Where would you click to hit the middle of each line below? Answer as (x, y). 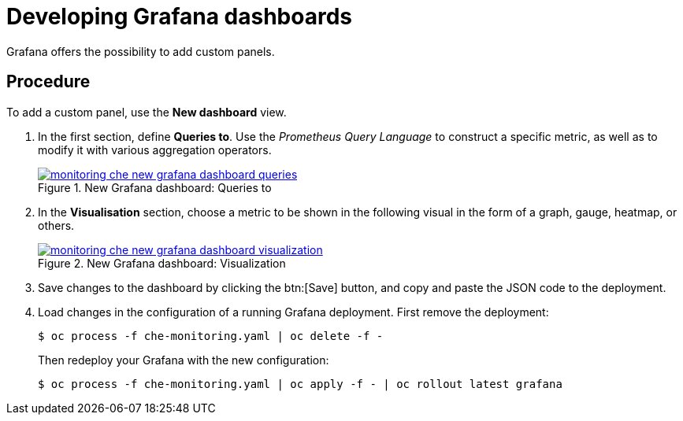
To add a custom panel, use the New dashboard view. (147, 112)
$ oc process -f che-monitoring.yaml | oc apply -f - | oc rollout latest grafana (300, 384)
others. (56, 225)
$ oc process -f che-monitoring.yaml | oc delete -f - (211, 336)
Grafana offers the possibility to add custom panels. (141, 51)
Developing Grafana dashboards (179, 17)
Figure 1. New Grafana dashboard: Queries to (155, 187)
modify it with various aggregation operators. (155, 150)
